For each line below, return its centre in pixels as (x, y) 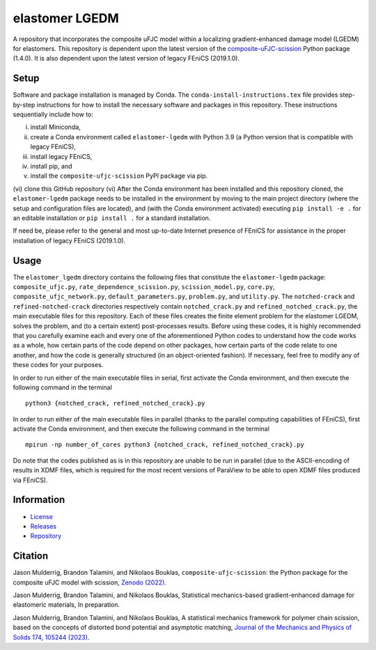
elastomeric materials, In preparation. (66, 605)
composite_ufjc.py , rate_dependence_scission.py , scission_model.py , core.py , (144, 287)
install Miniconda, (56, 127)
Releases (44, 526)
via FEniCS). (30, 480)
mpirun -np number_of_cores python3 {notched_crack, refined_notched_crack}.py (165, 445)
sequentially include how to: (53, 114)
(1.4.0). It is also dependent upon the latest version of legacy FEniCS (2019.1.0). (126, 59)
